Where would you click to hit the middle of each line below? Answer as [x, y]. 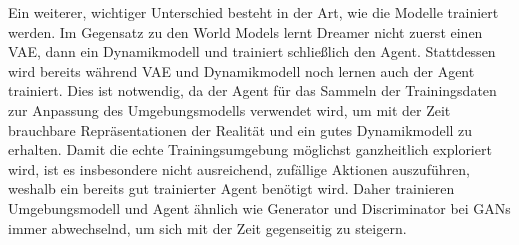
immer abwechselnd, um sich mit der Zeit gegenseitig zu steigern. [207, 227]
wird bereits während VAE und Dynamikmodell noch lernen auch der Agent [241, 70]
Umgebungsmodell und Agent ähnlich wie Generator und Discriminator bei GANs [259, 207]
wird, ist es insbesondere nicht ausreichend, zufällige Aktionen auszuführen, [239, 168]
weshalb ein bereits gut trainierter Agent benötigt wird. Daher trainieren [231, 188]
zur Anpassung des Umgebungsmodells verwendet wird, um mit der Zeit [229, 109]
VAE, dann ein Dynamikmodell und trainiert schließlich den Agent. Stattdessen [252, 51]
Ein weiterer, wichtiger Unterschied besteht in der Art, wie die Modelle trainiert [253, 12]
